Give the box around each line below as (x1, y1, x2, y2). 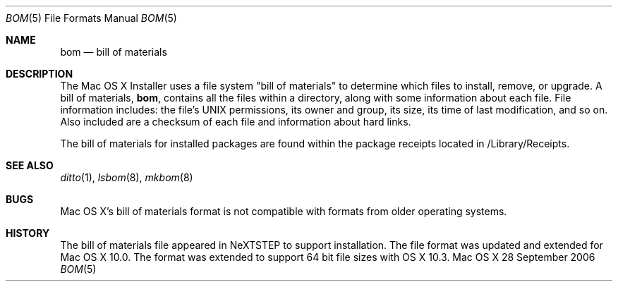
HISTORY (6, 227, 50, 239)
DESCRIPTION (6, 68, 73, 80)
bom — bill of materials (60, 46, 167, 58)
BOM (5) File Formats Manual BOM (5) (6, 12, 177, 24)
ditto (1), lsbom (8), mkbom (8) (60, 171, 193, 183)
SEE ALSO (6, 159, 54, 171)
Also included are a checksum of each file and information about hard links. (60, 116, 411, 128)
